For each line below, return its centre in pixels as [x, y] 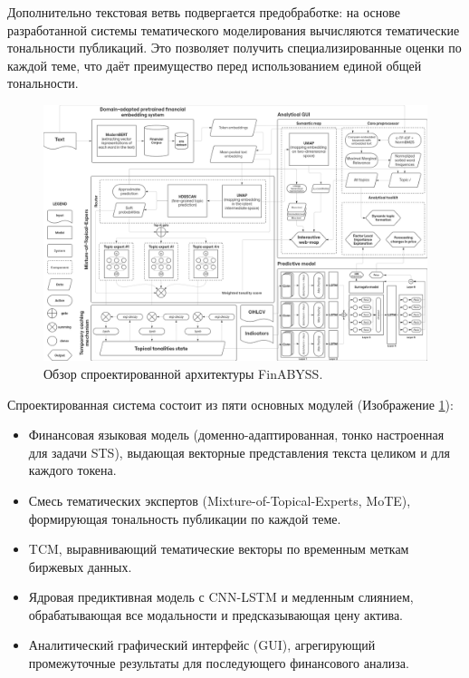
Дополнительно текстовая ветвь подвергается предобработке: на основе [204, 12]
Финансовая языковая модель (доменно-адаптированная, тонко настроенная [236, 435]
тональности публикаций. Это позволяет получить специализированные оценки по [234, 48]
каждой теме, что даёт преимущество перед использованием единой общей [215, 65]
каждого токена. [72, 470]
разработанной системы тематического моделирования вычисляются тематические [234, 29]
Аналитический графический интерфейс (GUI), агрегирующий [202, 645]
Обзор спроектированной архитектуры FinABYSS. [183, 373]
